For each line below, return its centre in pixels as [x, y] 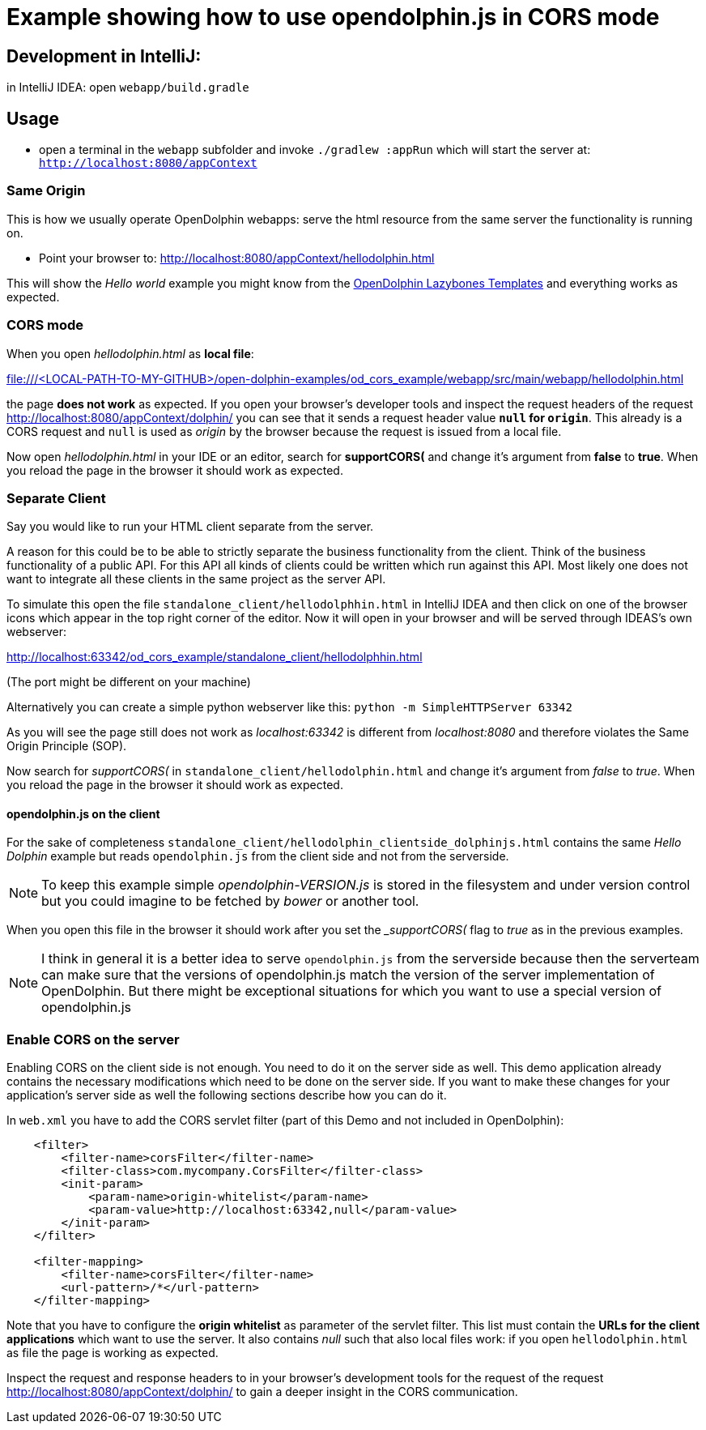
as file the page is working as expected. [113, 1353]
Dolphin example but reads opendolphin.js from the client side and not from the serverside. [258, 856]
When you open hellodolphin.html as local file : [130, 353]
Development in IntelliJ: [104, 56]
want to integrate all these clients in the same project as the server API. [196, 579]
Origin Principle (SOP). [67, 746]
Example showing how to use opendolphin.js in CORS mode [333, 17]
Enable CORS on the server [93, 1039]
